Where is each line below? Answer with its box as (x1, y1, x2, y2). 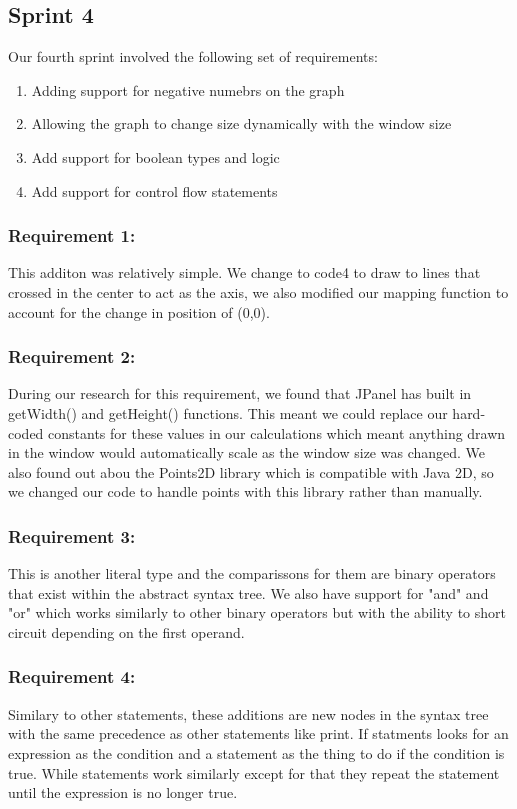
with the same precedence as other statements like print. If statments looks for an (8, 723, 509, 744)
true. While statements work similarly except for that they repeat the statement (8, 762, 500, 783)
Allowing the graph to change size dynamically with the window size (31, 113, 452, 134)
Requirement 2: (8, 344, 136, 369)
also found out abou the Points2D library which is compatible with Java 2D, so (8, 461, 494, 482)
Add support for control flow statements (31, 180, 278, 201)
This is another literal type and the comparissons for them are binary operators (8, 563, 496, 584)
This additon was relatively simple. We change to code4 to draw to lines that (8, 262, 481, 283)
